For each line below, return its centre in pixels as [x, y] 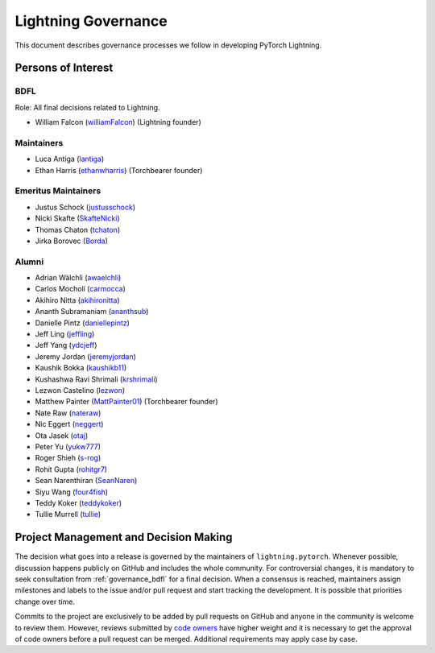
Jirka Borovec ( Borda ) [72, 241]
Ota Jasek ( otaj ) [62, 436]
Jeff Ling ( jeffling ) [65, 334]
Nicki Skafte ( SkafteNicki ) [77, 218]
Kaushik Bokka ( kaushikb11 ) [81, 368]
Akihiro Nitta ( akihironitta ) [77, 300]
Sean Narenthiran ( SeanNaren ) [86, 481]
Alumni [29, 262]
